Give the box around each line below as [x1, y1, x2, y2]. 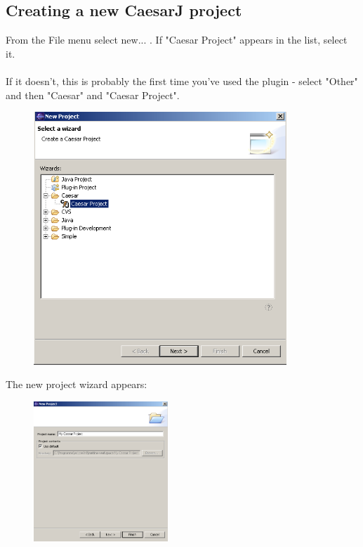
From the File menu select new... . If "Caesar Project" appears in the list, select [6, 32, 348, 47]
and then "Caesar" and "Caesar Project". [6, 87, 180, 102]
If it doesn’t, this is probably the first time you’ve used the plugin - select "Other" [6, 73, 358, 88]
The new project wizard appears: [6, 377, 147, 392]
